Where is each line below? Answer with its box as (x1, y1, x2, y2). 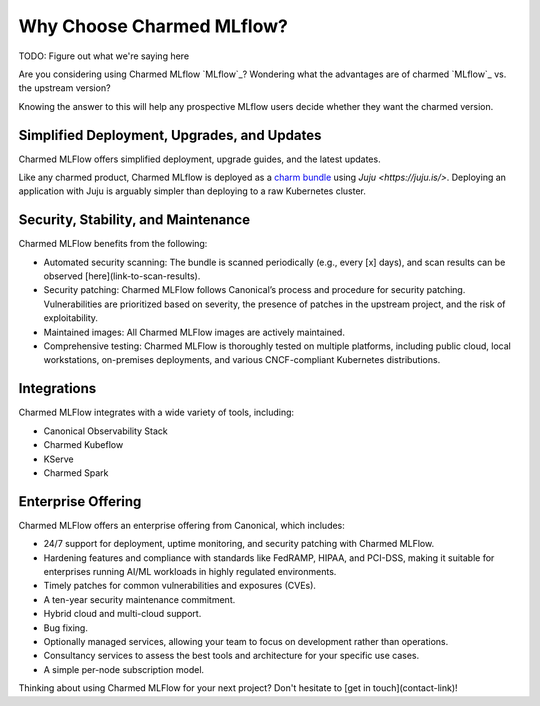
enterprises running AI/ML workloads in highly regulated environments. (43, 565, 337, 577)
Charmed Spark (43, 466, 109, 479)
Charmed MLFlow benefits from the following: (18, 238, 208, 250)
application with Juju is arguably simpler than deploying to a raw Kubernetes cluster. (18, 185, 367, 197)
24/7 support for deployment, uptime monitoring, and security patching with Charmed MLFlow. (43, 538, 435, 550)
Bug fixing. (43, 621, 89, 634)
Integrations (18, 380, 97, 397)
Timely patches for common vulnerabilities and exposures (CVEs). (43, 580, 317, 592)
